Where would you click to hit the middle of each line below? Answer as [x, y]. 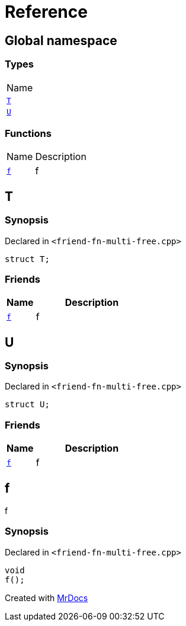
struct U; [27, 405]
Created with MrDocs [46, 598]
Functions [28, 133]
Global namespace [61, 40]
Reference [46, 12]
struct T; [27, 259]
